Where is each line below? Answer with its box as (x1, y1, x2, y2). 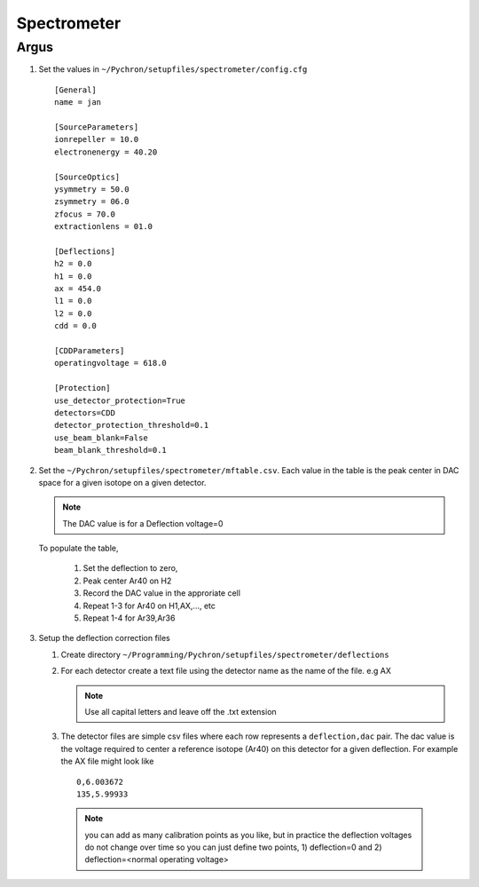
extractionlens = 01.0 (54, 222, 153, 232)
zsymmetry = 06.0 (54, 196, 130, 207)
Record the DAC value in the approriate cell (82, 588, 241, 598)
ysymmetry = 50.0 (54, 184, 130, 194)
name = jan (54, 98, 102, 107)
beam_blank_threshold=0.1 (54, 445, 168, 455)
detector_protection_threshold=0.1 (54, 420, 209, 431)
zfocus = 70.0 (54, 209, 115, 219)
